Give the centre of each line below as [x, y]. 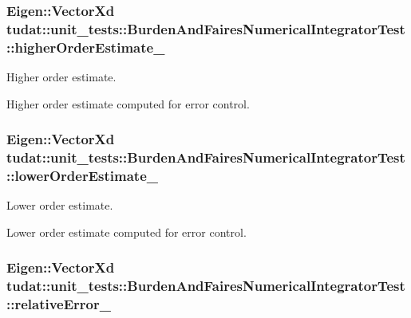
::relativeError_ [59, 304]
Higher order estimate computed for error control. [128, 103]
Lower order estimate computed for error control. [126, 232]
